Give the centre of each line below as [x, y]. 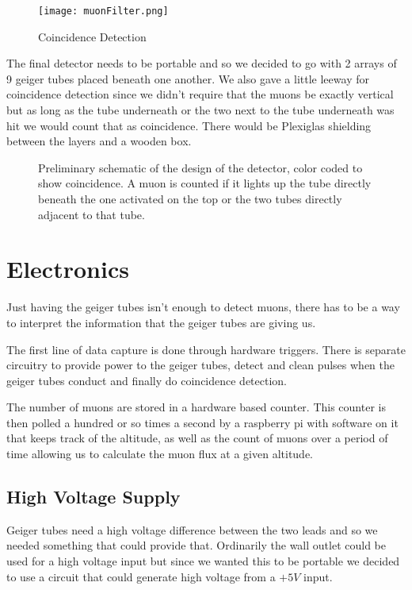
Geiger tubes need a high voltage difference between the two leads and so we [192, 529]
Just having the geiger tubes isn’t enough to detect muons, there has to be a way [203, 307]
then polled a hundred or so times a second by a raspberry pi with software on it [202, 422]
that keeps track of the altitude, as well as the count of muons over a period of [197, 438]
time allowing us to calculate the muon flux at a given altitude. [160, 454]
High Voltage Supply [93, 497]
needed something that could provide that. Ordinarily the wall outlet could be [196, 545]
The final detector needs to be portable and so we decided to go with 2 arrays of [202, 63]
